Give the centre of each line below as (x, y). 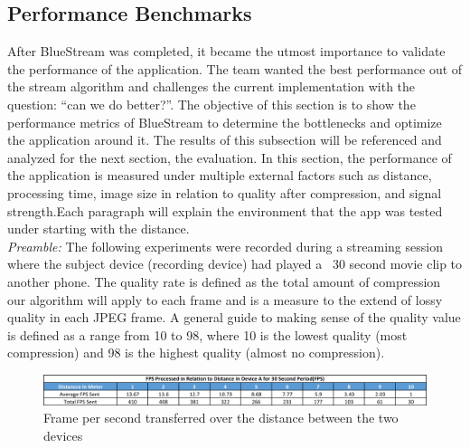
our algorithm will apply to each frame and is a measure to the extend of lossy (225, 299)
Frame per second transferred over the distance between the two (221, 418)
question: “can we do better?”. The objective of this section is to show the (211, 104)
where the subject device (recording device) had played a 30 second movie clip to (235, 264)
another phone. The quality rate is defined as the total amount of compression (224, 281)
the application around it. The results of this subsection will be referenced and (225, 140)
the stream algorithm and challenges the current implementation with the (211, 86)
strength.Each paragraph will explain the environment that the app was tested (225, 210)
